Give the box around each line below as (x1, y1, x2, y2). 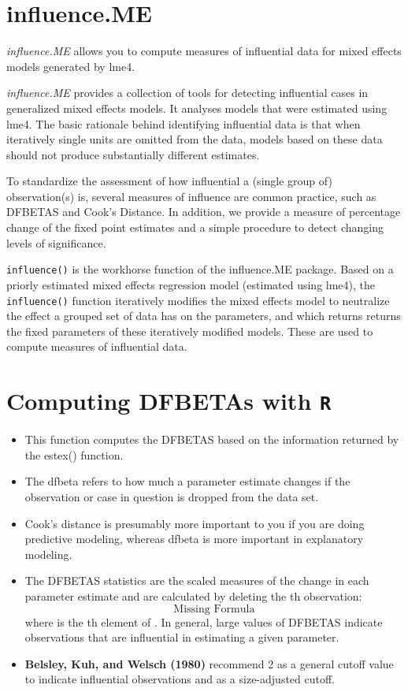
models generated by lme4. (6, 58, 135, 74)
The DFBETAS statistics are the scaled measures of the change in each (24, 572, 369, 589)
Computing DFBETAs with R (6, 385, 332, 417)
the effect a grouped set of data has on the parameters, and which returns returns (6, 307, 401, 324)
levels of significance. (6, 234, 106, 251)
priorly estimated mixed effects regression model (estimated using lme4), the (6, 276, 376, 292)
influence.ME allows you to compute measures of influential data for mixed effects (6, 43, 402, 59)
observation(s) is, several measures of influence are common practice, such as (6, 188, 376, 204)
